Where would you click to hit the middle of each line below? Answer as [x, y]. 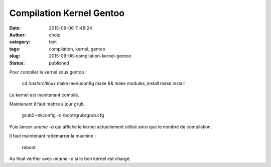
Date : [15, 28]
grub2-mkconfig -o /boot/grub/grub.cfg [63, 115]
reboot [29, 147]
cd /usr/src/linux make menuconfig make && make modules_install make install [103, 83]
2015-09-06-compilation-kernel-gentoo [90, 56]
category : [20, 42]
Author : [18, 34]
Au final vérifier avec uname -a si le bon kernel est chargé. [70, 159]
